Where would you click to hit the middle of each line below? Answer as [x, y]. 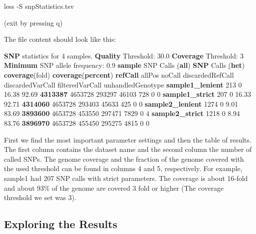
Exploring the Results [61, 224]
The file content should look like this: [60, 39]
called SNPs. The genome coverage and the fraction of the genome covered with [124, 159]
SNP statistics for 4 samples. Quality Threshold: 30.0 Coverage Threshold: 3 [124, 55]
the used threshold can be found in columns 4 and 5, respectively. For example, [123, 168]
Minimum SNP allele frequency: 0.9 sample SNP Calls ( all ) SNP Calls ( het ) [125, 65]
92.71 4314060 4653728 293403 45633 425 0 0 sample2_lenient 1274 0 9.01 [121, 103]
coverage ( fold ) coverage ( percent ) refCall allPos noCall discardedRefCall [119, 74]
